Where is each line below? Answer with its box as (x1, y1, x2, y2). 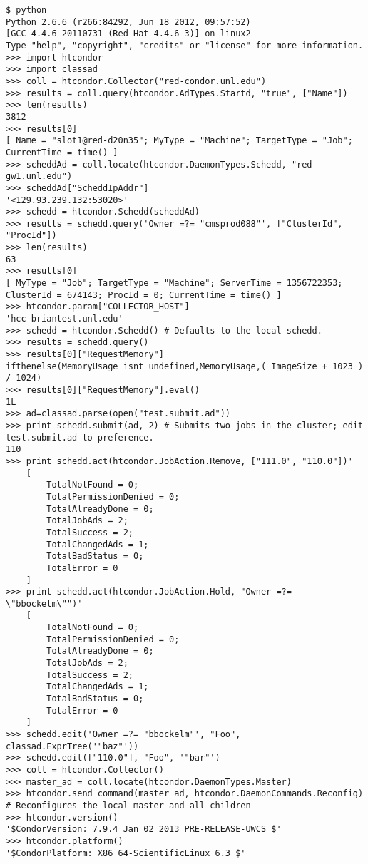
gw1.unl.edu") (6, 171, 73, 182)
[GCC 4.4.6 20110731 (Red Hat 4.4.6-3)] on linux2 (6, 29, 251, 39)
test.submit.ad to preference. (6, 432, 154, 443)
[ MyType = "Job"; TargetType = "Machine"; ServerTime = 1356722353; (6, 278, 343, 289)
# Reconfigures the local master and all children (6, 800, 251, 811)
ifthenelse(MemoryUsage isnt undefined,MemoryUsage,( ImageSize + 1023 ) (6, 361, 364, 371)
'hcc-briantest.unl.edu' (6, 314, 123, 324)
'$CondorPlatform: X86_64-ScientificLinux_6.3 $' (6, 848, 246, 858)
